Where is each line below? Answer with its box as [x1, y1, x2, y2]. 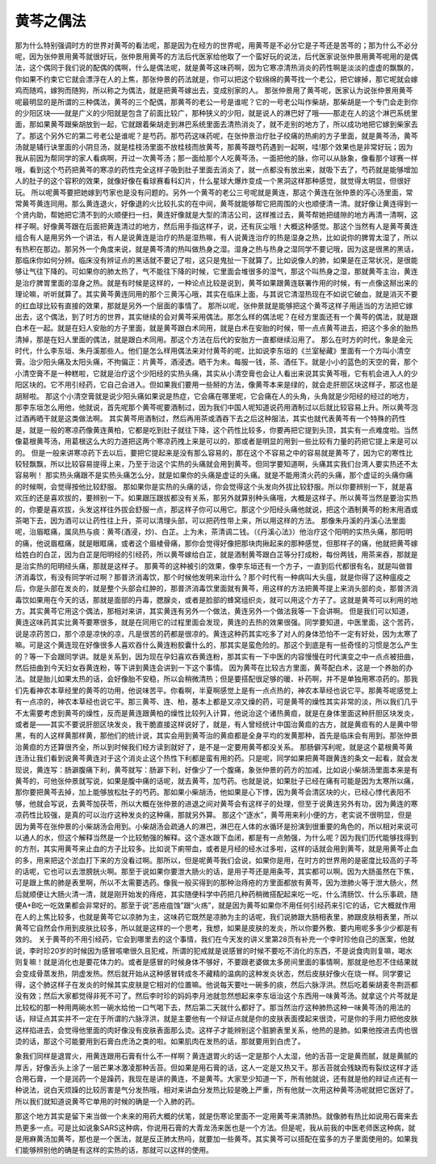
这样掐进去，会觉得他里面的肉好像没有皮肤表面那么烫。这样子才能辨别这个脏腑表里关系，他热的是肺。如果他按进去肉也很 [15, 1025, 418, 1035]
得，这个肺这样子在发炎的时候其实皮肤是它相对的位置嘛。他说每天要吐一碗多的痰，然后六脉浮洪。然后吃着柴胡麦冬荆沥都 [15, 980, 418, 989]
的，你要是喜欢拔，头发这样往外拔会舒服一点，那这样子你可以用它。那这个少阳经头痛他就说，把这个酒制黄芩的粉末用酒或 [15, 504, 418, 514]
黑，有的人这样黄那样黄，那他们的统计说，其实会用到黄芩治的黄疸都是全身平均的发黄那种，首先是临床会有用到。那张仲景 [15, 730, 418, 740]
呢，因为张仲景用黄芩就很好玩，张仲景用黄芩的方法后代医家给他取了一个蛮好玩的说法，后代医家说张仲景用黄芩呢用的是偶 [15, 51, 418, 61]
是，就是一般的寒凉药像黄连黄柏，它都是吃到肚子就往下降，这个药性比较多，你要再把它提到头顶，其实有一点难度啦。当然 [15, 425, 418, 434]
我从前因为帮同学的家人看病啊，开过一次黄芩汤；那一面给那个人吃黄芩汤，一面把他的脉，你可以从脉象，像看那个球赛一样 [15, 154, 418, 163]
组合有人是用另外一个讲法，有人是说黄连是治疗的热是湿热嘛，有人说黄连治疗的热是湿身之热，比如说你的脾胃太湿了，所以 [15, 233, 418, 243]
